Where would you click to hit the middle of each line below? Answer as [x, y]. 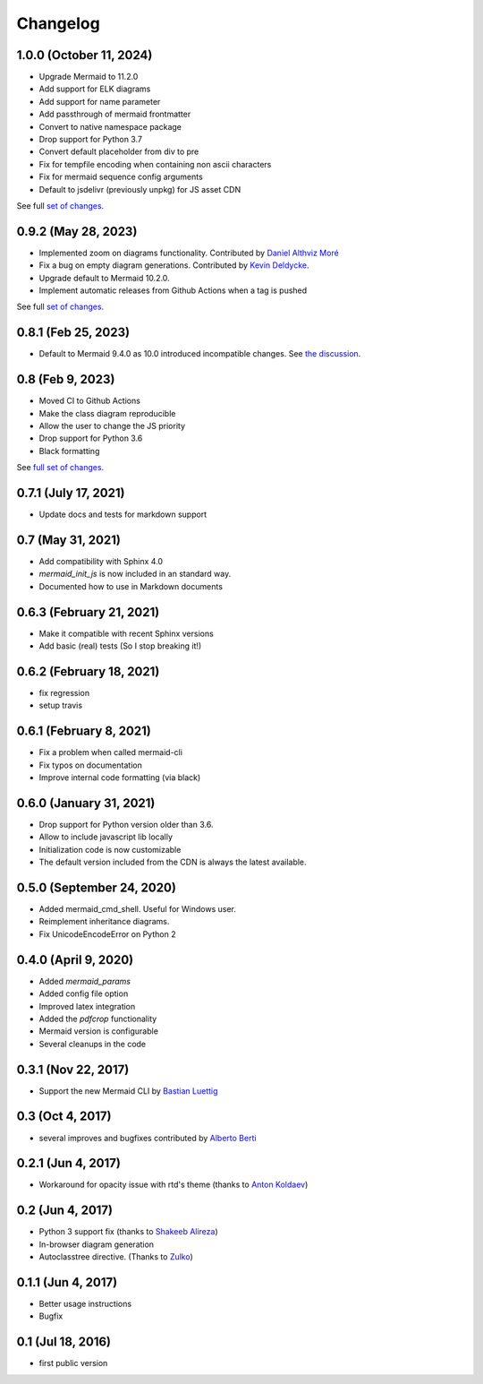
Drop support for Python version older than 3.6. [126, 824]
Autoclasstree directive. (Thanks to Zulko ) [116, 1257]
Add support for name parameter [100, 101]
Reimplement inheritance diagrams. [104, 922]
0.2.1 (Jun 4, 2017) [68, 1163]
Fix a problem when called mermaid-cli [111, 752]
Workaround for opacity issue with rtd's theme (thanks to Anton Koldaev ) [174, 1185]
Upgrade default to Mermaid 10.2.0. [104, 278]
